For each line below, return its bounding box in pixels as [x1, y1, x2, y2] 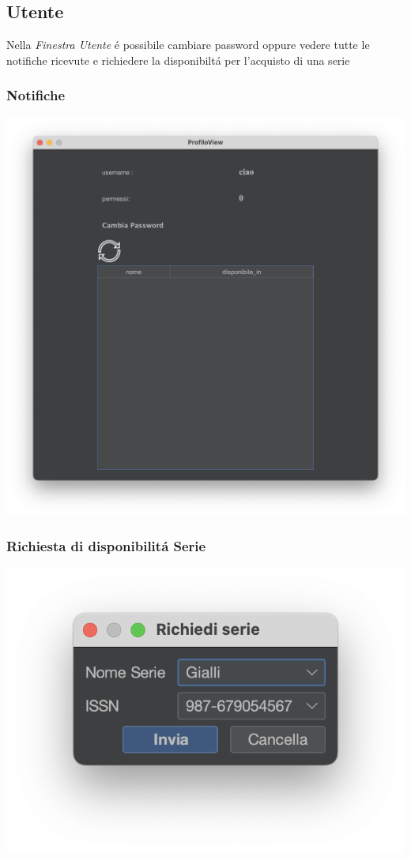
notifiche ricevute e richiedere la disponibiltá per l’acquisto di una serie [6, 51, 350, 68]
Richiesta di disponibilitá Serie [6, 536, 206, 556]
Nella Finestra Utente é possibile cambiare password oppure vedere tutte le [6, 36, 370, 53]
